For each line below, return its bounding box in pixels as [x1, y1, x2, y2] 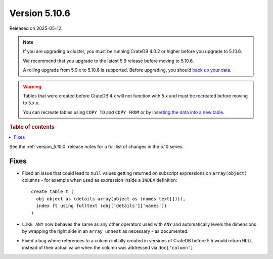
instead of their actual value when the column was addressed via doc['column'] [22, 245, 194, 251]
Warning [23, 83, 41, 89]
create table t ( [31, 189, 74, 194]
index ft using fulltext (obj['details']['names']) [36, 203, 167, 209]
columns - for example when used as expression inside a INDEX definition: [22, 177, 177, 183]
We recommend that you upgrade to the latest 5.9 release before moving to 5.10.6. [23, 58, 194, 64]
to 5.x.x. [23, 100, 40, 106]
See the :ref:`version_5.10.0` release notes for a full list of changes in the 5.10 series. [9, 143, 184, 149]
